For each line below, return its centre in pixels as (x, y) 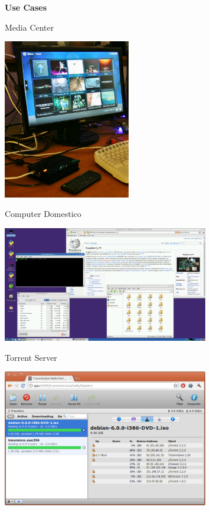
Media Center (29, 27)
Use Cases (26, 7)
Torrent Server (31, 357)
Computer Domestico (43, 214)
